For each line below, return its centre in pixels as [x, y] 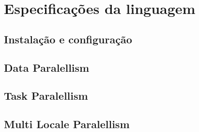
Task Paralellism [46, 96]
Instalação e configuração [68, 39]
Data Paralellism [47, 67]
